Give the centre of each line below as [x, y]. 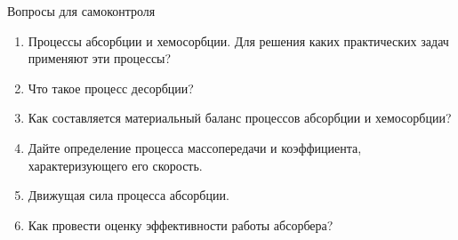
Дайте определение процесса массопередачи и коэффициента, [195, 147]
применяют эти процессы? [100, 58]
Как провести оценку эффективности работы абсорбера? [181, 224]
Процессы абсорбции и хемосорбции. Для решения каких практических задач [238, 40]
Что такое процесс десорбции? [111, 88]
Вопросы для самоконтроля [81, 11]
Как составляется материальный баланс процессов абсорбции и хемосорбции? [240, 118]
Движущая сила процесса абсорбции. [129, 195]
